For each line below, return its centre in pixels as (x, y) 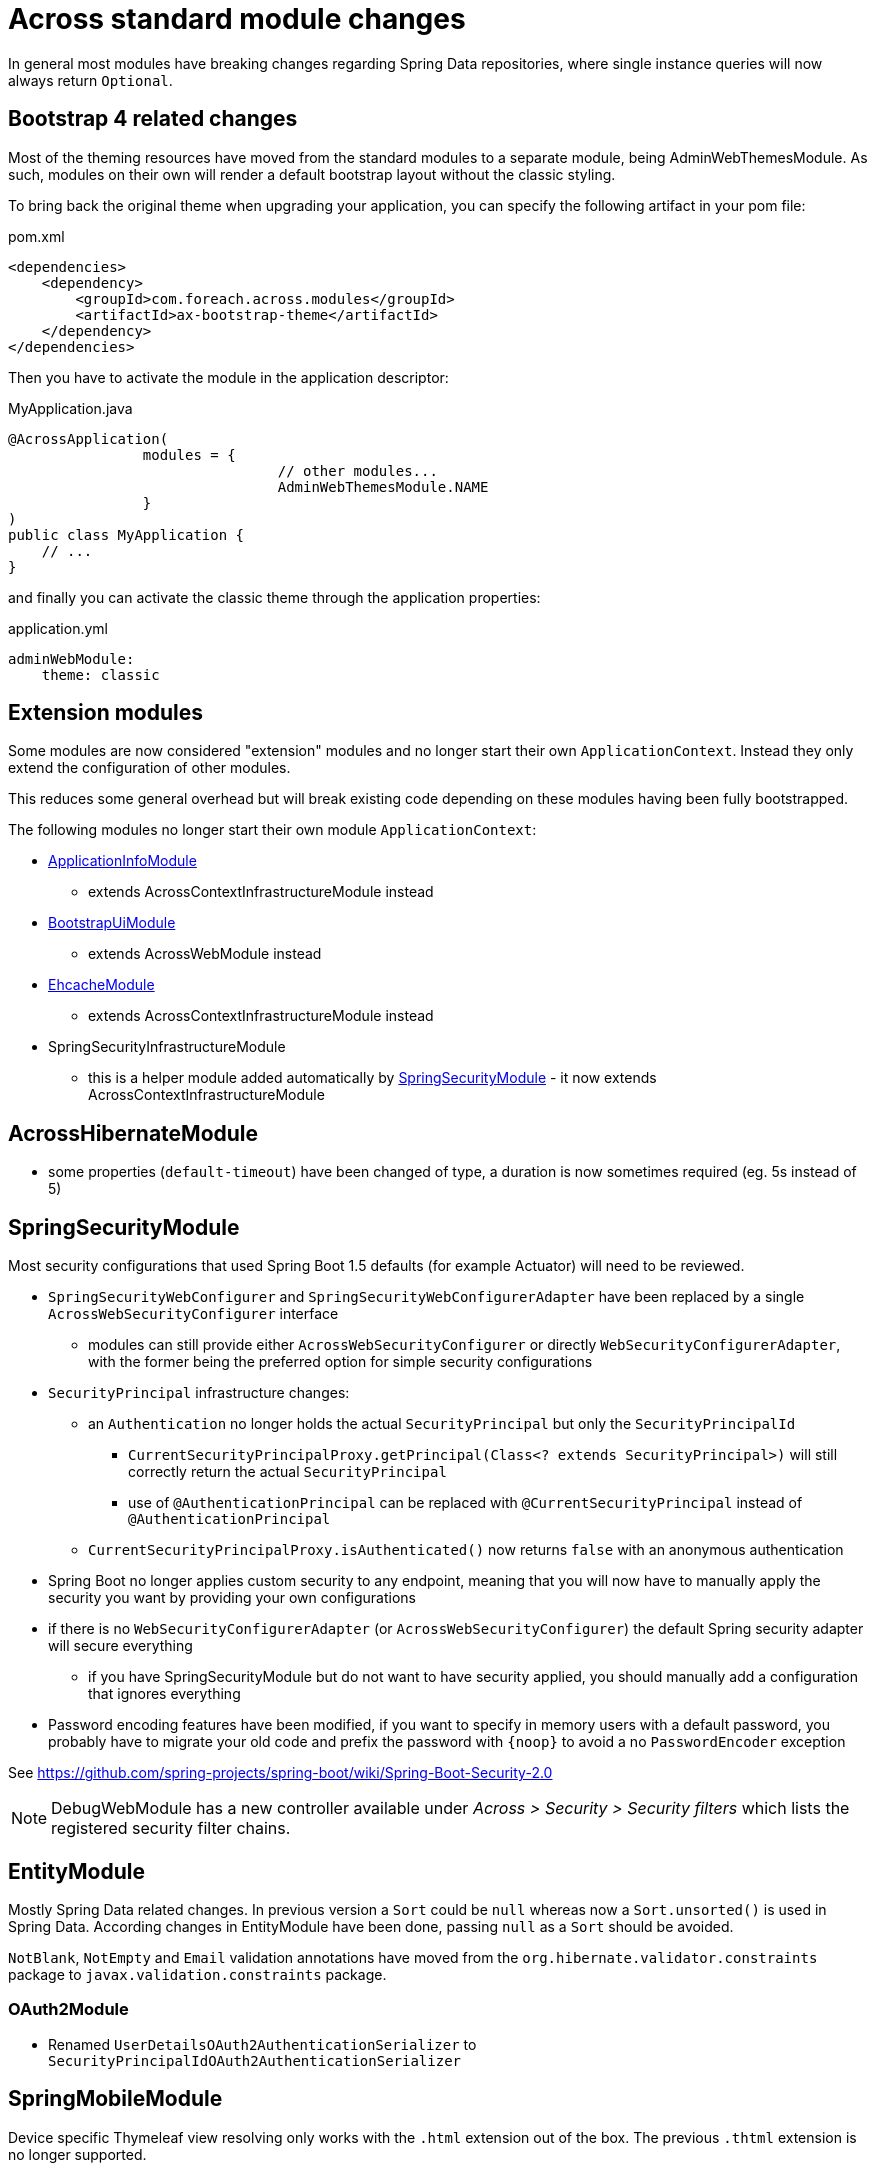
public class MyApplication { (126, 534)
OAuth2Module (68, 2009)
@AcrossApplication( (88, 438)
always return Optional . (90, 80)
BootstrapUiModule (112, 923)
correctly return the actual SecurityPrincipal (287, 1472)
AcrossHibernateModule (133, 1133)
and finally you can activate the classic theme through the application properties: (274, 597)
